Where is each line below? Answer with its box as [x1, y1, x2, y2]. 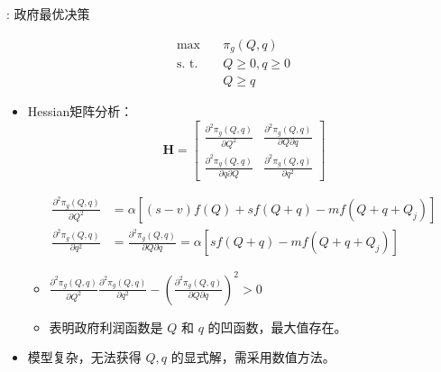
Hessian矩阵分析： [27, 102, 133, 121]
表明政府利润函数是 [49, 317, 163, 336]
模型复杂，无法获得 [27, 348, 142, 367]
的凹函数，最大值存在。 [207, 317, 347, 336]
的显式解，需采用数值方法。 [170, 348, 335, 367]
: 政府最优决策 [6, 5, 90, 23]
